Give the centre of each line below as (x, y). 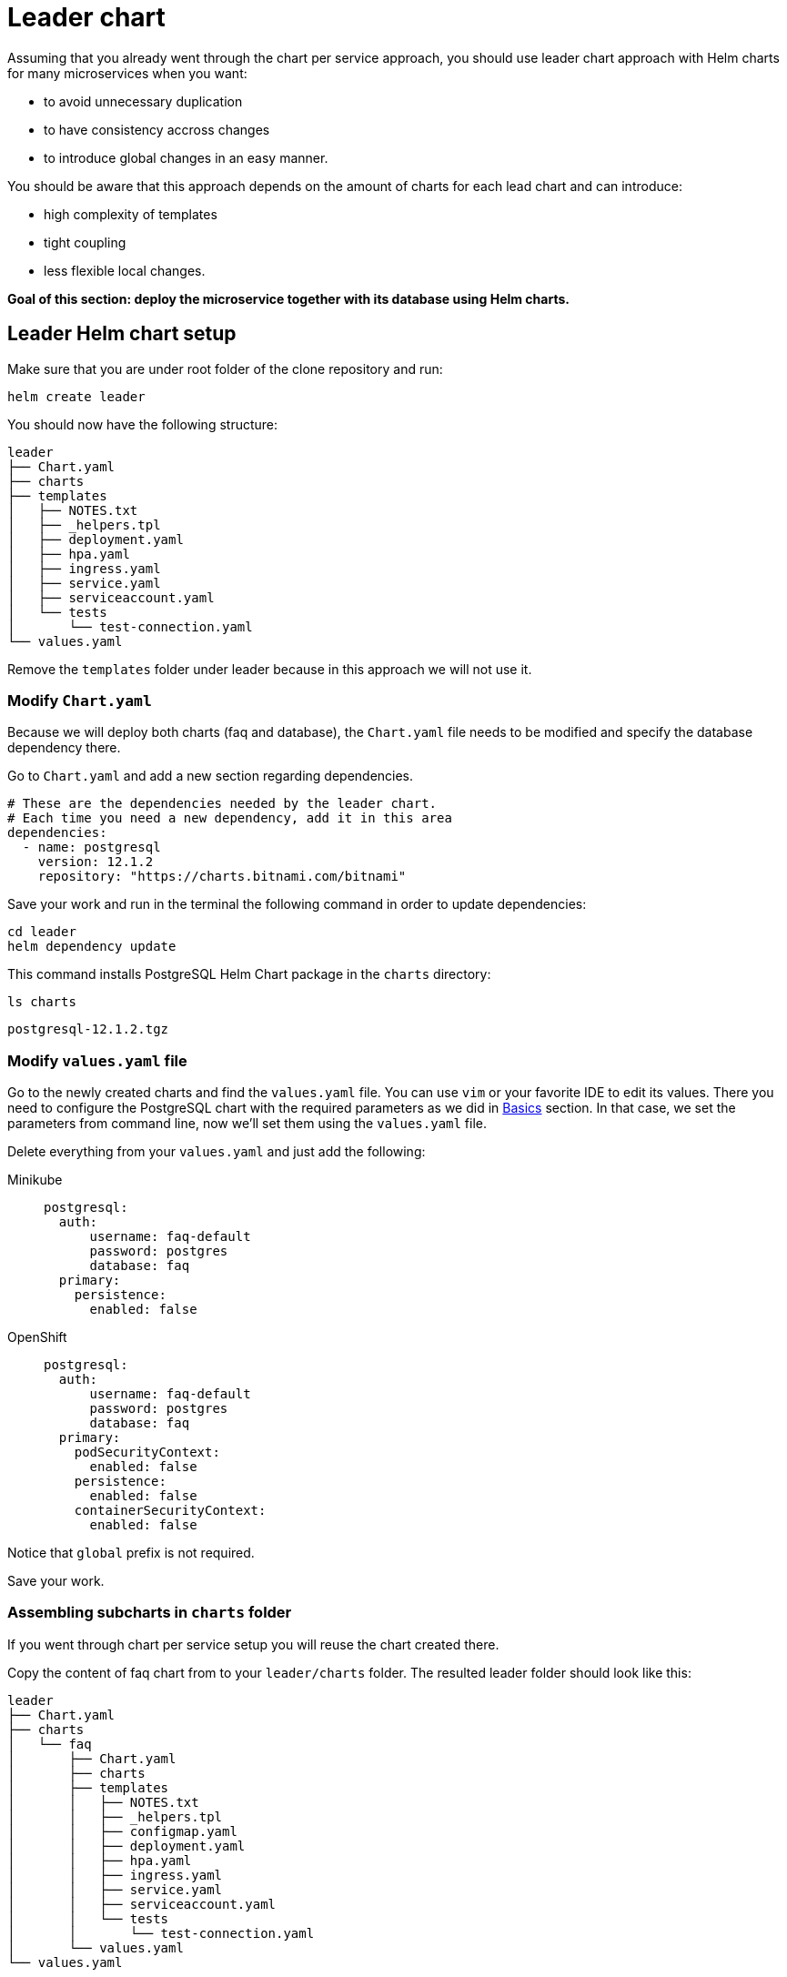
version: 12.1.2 (96, 862)
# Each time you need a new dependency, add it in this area (230, 818)
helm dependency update (92, 947)
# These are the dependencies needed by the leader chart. (222, 804)
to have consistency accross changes (157, 129)
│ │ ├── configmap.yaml (122, 1831)
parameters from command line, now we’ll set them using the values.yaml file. (247, 1124)
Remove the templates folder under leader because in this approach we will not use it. (270, 669)
